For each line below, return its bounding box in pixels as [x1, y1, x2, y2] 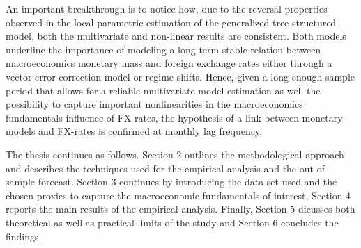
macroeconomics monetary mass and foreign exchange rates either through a [6, 56, 332, 70]
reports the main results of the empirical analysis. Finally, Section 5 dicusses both [6, 201, 355, 216]
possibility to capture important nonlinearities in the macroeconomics [6, 97, 303, 111]
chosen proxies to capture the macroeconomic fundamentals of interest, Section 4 [6, 188, 351, 202]
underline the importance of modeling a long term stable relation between [6, 42, 321, 56]
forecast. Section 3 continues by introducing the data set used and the [38, 174, 337, 189]
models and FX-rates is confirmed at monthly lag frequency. [6, 124, 263, 138]
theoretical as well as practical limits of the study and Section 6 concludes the [6, 215, 339, 229]
